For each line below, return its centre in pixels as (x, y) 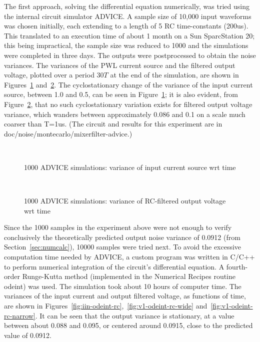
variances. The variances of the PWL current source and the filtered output (120, 65)
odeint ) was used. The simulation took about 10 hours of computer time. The (123, 286)
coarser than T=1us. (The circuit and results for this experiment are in (113, 124)
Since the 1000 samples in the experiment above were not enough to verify (118, 227)
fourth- (237, 266)
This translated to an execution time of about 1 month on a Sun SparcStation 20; (129, 35)
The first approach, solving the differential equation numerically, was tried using (127, 6)
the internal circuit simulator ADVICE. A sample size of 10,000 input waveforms (128, 16)
